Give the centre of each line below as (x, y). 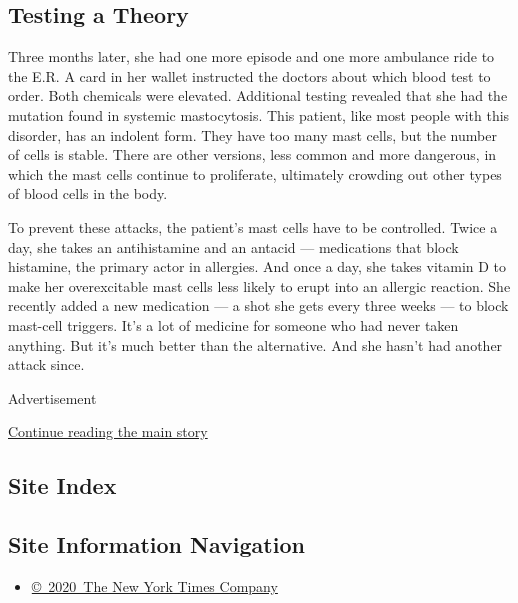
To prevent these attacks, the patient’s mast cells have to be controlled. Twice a (253, 226)
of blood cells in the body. (88, 193)
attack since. (46, 364)
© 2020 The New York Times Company (154, 585)
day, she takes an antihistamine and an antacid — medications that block (233, 246)
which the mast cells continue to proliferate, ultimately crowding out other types (255, 173)
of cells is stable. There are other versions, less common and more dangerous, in (252, 154)
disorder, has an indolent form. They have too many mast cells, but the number (252, 134)
